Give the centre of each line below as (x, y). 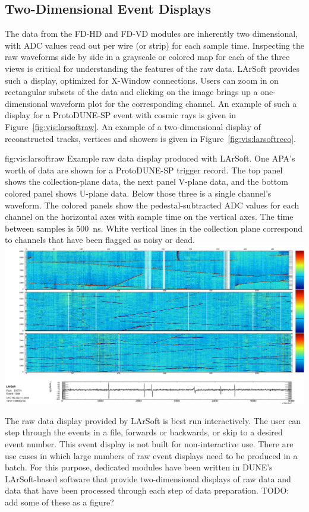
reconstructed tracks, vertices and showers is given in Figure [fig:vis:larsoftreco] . (150, 138)
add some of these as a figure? (59, 502)
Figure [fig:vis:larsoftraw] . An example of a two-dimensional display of (133, 126)
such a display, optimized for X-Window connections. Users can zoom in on (142, 80)
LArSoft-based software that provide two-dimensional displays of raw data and (148, 478)
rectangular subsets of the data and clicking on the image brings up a (131, 92)
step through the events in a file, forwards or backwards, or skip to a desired (144, 432)
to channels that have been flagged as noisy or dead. (100, 240)
